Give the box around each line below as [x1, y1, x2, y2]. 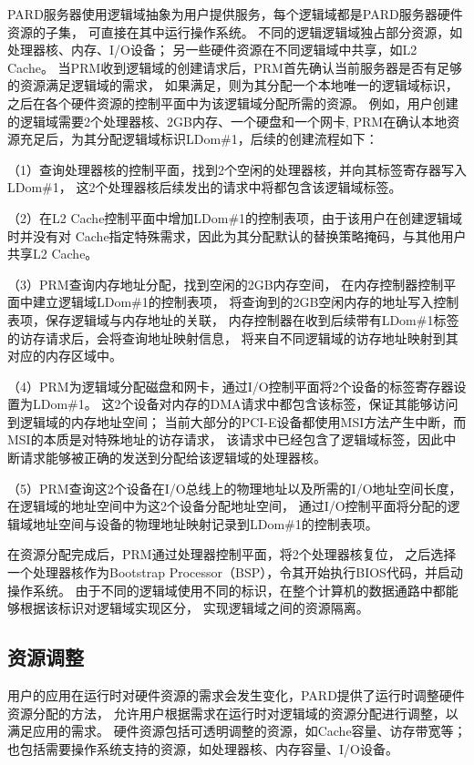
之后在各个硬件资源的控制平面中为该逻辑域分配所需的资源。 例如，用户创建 [7, 93, 459, 112]
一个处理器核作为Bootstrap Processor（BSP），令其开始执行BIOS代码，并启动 [7, 563, 463, 582]
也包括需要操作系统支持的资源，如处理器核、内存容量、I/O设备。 [7, 739, 398, 758]
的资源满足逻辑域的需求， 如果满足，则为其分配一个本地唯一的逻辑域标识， [7, 76, 459, 95]
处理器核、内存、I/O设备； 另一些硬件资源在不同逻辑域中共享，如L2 [7, 40, 417, 59]
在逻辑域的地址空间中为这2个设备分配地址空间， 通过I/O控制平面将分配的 [7, 496, 448, 515]
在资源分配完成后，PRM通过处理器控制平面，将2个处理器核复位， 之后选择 [7, 545, 457, 564]
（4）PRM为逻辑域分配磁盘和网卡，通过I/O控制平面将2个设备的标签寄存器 [7, 376, 454, 395]
